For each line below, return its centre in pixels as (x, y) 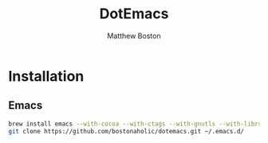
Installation (46, 76)
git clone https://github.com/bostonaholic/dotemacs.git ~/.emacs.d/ (126, 131)
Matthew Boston (134, 36)
